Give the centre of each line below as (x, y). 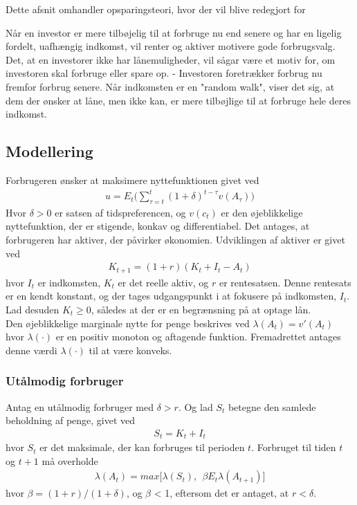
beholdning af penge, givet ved (71, 420)
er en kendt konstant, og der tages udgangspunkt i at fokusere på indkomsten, (171, 296)
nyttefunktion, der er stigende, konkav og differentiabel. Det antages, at (158, 226)
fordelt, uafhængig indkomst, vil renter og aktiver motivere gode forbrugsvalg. (171, 46)
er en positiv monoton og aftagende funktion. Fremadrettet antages (198, 337)
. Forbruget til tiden (294, 447)
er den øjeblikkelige (262, 212)
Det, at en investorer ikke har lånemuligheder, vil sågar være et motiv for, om (171, 59)
